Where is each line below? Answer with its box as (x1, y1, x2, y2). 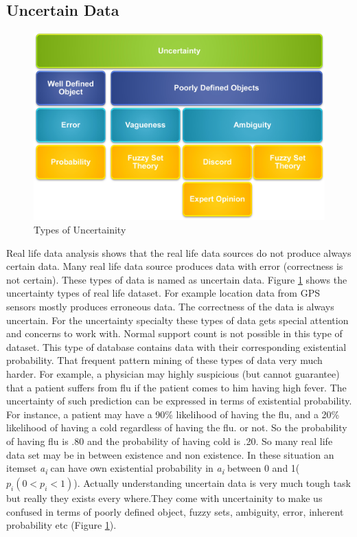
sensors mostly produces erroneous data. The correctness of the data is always (6, 299, 334, 314)
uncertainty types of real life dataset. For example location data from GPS (6, 286, 320, 300)
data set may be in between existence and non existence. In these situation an (6, 447, 334, 461)
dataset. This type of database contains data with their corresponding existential (6, 339, 347, 354)
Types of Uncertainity (34, 222, 126, 237)
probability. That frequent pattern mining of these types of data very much (6, 353, 323, 367)
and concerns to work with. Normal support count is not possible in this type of (6, 326, 343, 341)
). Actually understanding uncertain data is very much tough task (73, 476, 351, 490)
